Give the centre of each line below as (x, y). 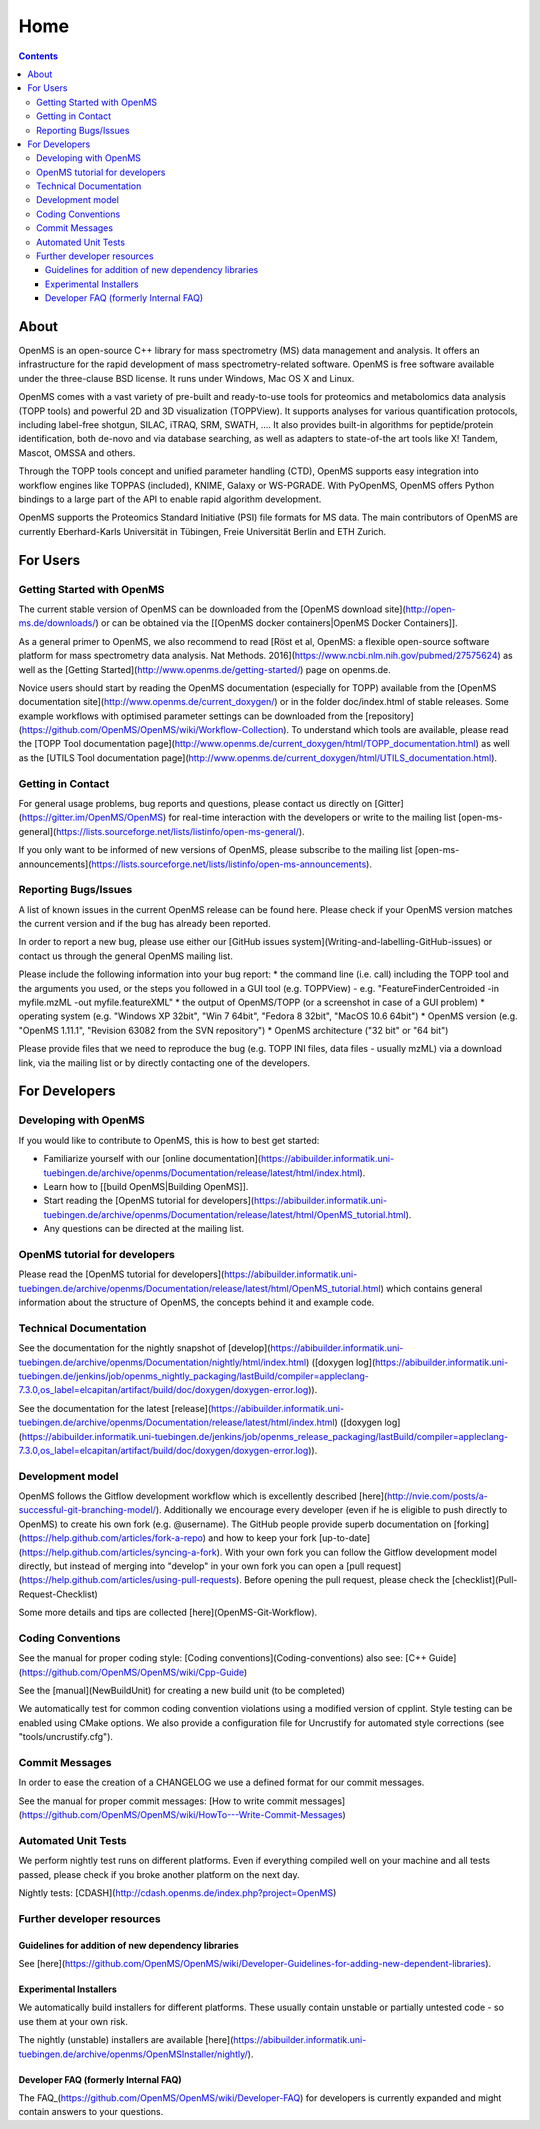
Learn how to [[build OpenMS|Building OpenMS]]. (146, 1186)
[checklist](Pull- (484, 1580)
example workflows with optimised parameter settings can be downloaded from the (191, 716)
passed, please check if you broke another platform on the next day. (159, 1874)
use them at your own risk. (73, 2021)
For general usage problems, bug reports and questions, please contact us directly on (195, 803)
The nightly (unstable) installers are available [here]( (126, 2040)
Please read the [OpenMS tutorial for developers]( (121, 1274)
